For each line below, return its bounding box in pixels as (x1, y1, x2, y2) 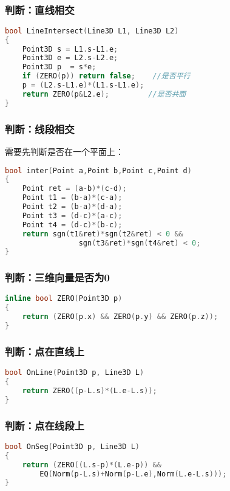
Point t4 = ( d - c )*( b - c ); (22, 220, 123, 229)
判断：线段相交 (5, 121, 75, 136)
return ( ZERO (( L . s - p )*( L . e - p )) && (22, 460, 161, 469)
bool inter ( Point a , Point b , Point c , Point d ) (5, 166, 192, 175)
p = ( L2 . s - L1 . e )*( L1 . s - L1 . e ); (22, 81, 144, 90)
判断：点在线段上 (5, 417, 84, 433)
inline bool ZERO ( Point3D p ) (5, 294, 123, 303)
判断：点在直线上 (5, 343, 84, 359)
